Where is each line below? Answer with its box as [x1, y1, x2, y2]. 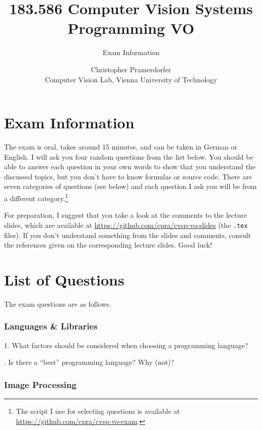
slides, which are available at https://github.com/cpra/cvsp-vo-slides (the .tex [4, 219, 248, 230]
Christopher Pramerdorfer [91, 64, 171, 74]
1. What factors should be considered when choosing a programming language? [4, 340, 248, 350]
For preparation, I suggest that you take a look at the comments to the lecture [4, 210, 247, 220]
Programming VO [68, 18, 194, 38]
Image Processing [4, 378, 77, 391]
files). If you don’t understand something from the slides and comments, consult [4, 229, 251, 240]
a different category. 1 [4, 192, 69, 203]
